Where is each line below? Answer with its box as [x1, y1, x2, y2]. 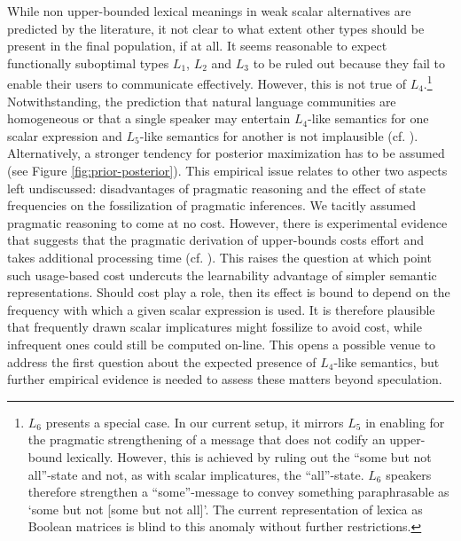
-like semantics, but [333, 352, 440, 371]
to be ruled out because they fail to [253, 53, 446, 72]
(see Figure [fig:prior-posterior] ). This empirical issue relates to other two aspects [7, 161, 448, 179]
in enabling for [365, 412, 445, 431]
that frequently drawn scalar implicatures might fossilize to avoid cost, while [7, 318, 422, 336]
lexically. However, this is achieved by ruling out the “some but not [66, 447, 432, 466]
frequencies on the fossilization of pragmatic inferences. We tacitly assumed [7, 196, 417, 215]
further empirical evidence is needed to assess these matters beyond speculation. [7, 370, 442, 388]
